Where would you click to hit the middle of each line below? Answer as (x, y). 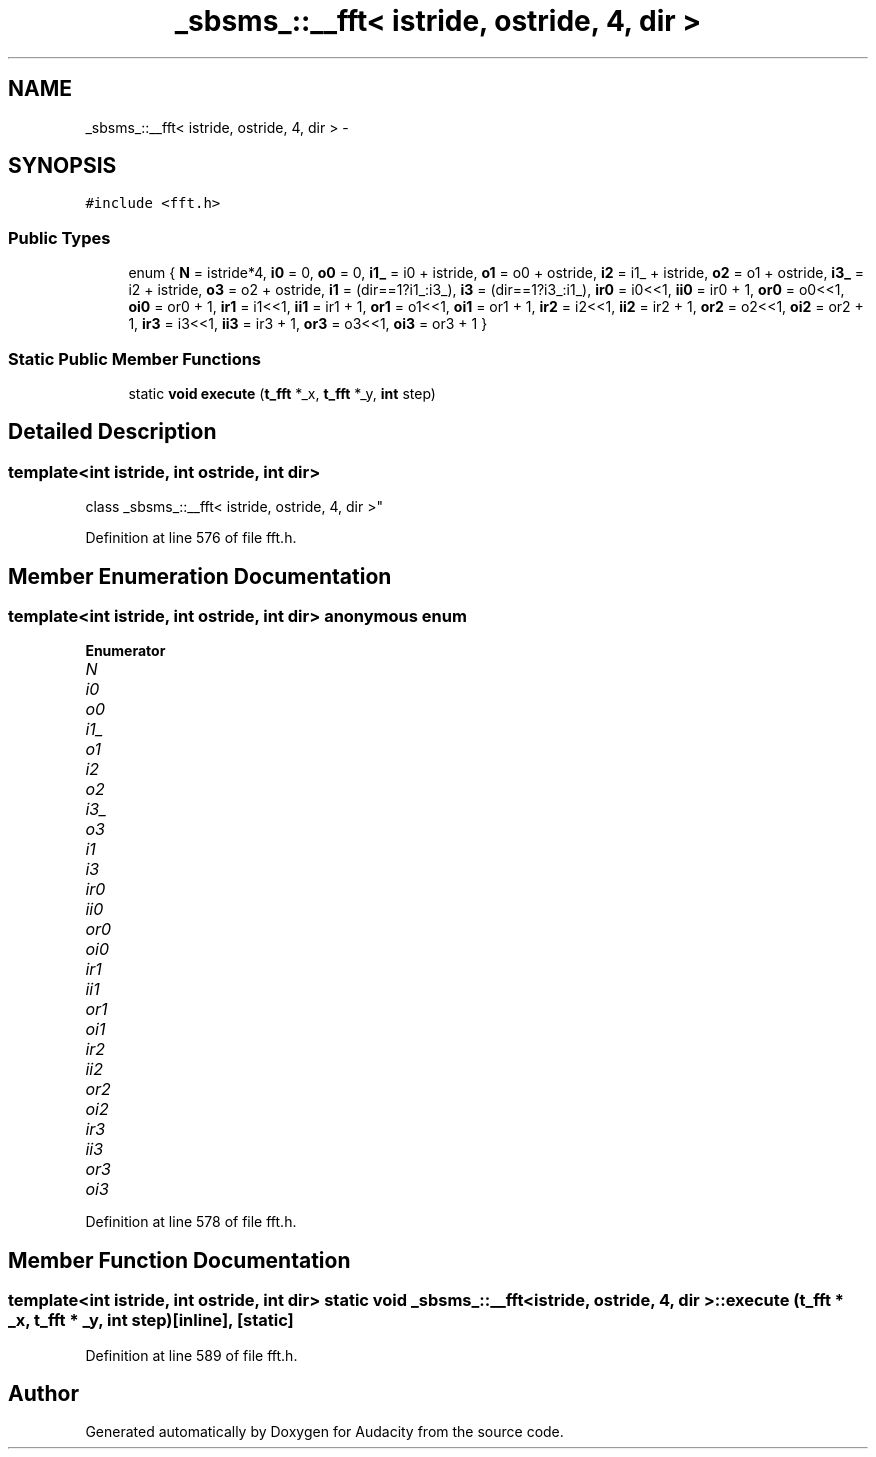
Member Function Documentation (179, 1260)
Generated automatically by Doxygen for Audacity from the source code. (324, 1432)
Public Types (59, 237)
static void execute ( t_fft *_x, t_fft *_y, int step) (282, 393)
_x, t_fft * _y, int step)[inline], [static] (151, 1320)
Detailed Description (112, 432)
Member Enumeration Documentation (200, 576)
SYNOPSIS (62, 166)
